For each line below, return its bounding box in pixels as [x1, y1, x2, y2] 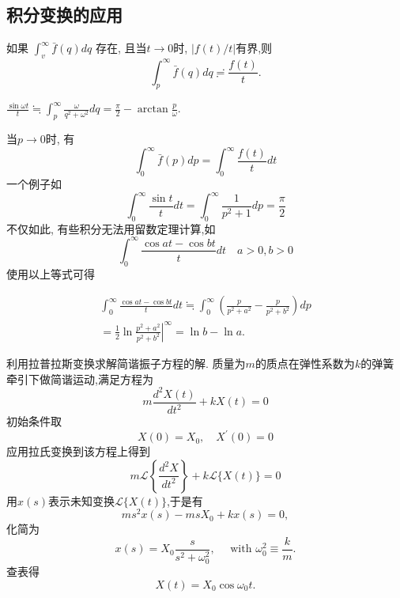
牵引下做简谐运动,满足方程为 [6, 370, 153, 387]
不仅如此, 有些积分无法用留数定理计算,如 [6, 220, 216, 237]
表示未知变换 [48, 492, 115, 509]
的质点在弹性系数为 [255, 354, 355, 371]
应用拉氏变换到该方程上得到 [6, 443, 150, 460]
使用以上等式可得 [6, 265, 95, 282]
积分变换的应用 [6, 2, 123, 27]
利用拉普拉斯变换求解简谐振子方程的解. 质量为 [6, 354, 246, 371]
